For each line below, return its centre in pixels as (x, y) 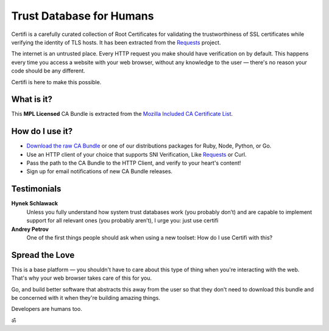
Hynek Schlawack (34, 204)
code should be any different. (48, 71)
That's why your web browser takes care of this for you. (82, 278)
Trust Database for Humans (83, 16)
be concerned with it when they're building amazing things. (86, 298)
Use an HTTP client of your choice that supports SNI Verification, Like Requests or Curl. (136, 154)
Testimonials (36, 189)
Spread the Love (43, 255)
